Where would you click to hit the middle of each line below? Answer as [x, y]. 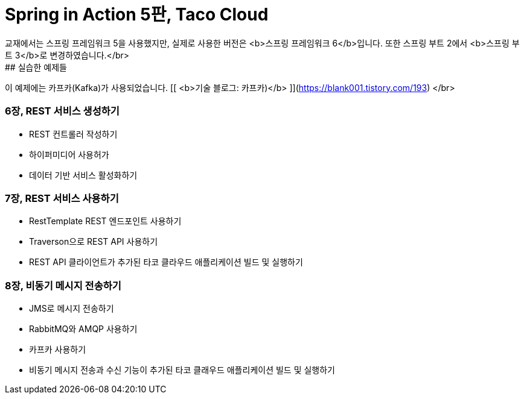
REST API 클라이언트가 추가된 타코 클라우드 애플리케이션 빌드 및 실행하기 [166, 262]
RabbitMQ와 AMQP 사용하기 [83, 329]
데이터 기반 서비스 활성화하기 [83, 175]
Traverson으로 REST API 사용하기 [94, 242]
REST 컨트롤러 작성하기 [73, 134]
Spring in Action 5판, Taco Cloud [137, 14]
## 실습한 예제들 [36, 67]
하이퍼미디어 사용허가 [69, 154]
